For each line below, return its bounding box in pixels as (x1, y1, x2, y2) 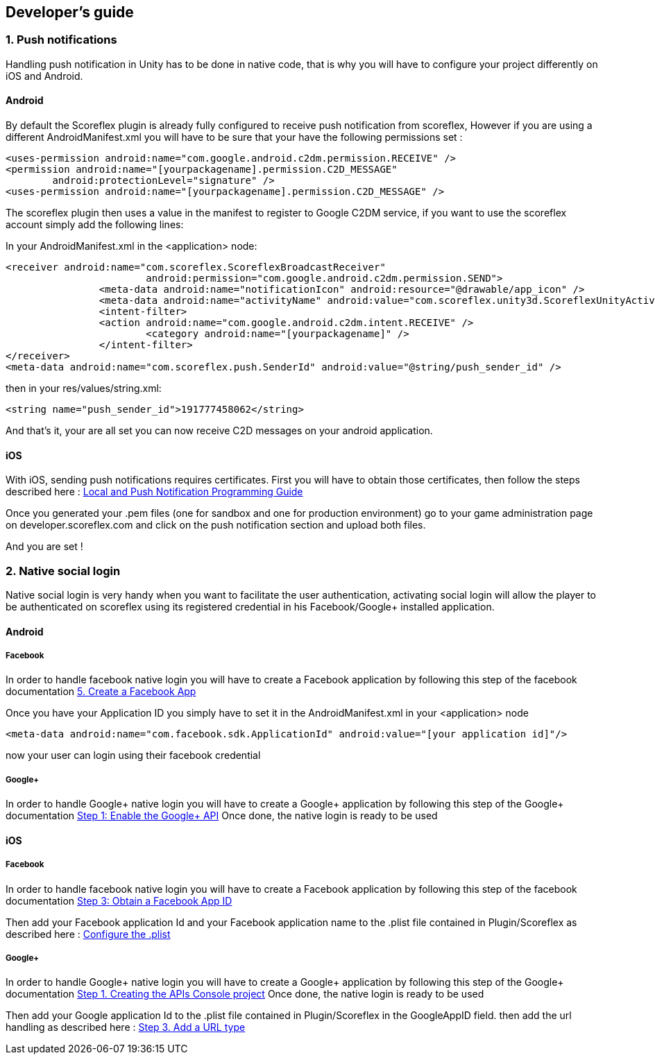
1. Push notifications (6, 33, 117, 47)
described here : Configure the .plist (6, 927, 171, 940)
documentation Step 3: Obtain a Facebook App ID (6, 894, 232, 907)
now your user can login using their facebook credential (6, 749, 261, 762)
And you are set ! (6, 540, 83, 553)
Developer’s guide (6, 3, 134, 21)
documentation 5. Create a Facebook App (6, 685, 196, 698)
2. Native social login (6, 563, 121, 578)
